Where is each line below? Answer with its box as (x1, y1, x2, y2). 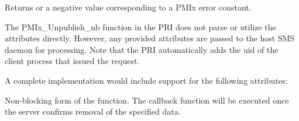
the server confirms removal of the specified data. (5, 105, 181, 118)
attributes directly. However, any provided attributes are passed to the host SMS (5, 32, 295, 44)
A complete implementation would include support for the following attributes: (5, 74, 288, 86)
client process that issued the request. (5, 55, 140, 67)
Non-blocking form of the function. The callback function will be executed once (5, 94, 289, 106)
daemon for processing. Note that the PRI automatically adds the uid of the (5, 43, 279, 55)
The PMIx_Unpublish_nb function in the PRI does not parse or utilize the (5, 20, 276, 33)
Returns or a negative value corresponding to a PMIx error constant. (5, 1, 252, 13)
